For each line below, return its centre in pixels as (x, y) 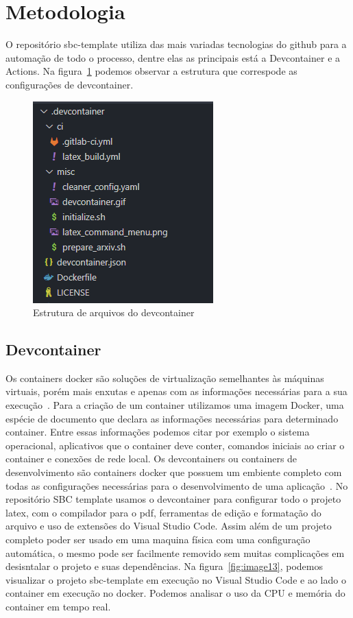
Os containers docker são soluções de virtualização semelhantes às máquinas (165, 378)
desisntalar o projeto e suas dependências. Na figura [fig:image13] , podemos (164, 566)
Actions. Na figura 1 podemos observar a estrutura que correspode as (151, 71)
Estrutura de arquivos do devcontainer (114, 312)
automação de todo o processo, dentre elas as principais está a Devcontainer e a (173, 57)
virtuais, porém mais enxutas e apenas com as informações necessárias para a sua (176, 391)
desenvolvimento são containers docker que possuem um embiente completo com (174, 472)
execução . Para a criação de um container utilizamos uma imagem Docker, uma (175, 405)
